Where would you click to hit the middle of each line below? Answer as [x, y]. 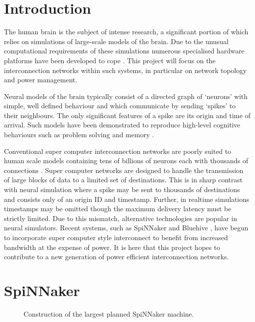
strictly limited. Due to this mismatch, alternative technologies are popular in [121, 218]
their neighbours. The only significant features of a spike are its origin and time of [127, 115]
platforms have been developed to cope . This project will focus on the [110, 60]
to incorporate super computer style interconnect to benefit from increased [116, 237]
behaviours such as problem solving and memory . [79, 135]
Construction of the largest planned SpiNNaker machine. [109, 313]
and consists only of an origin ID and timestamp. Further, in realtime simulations [127, 199]
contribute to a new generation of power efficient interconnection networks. [116, 257]
